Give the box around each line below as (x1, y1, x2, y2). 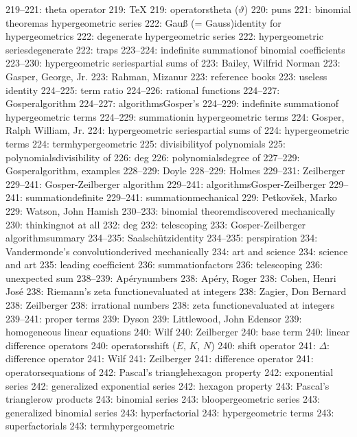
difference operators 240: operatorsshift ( (5, 338, 176, 352)
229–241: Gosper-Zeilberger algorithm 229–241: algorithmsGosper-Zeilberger (5, 176, 326, 191)
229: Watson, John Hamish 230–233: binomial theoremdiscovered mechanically (5, 203, 336, 217)
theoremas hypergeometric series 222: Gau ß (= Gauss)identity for (5, 15, 281, 29)
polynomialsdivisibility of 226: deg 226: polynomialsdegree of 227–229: (5, 150, 300, 164)
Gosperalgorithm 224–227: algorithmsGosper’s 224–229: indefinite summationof (5, 96, 338, 110)
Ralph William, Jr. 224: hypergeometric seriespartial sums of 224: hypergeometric (5, 123, 349, 137)
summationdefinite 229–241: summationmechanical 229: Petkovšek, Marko (25, 190, 337, 204)
